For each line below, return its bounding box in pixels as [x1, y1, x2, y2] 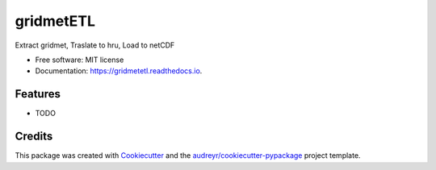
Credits [15, 130, 53, 143]
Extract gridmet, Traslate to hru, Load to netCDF [15, 40, 175, 50]
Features [15, 87, 61, 101]
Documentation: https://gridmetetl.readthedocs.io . [35, 66, 203, 76]
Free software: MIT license [35, 55, 124, 64]
